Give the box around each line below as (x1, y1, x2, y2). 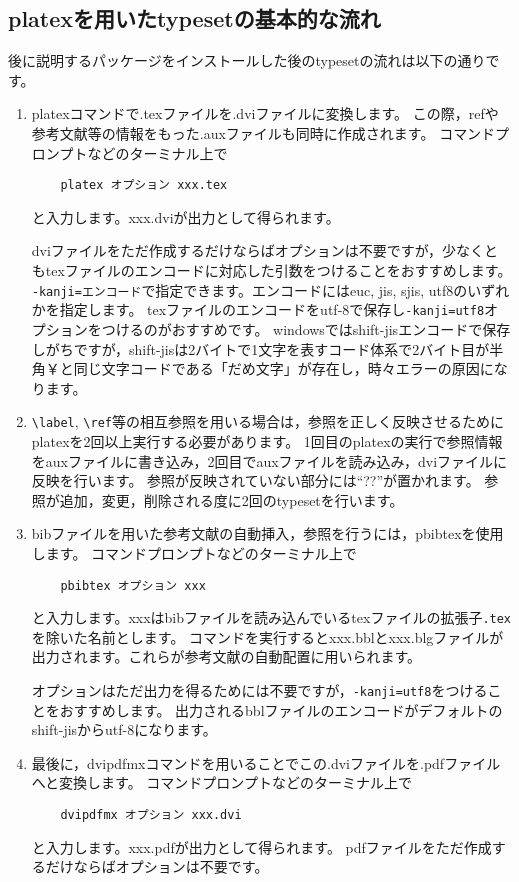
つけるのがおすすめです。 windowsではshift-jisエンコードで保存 (101, 318, 511, 339)
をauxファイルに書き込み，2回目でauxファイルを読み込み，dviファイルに (31, 450, 508, 471)
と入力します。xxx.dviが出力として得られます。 (31, 206, 340, 227)
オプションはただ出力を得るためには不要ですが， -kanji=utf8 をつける (31, 680, 488, 701)
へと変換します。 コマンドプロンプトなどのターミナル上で (31, 772, 412, 793)
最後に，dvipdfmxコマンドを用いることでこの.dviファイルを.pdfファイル (31, 752, 501, 773)
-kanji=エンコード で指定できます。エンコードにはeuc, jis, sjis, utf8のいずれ (31, 279, 510, 300)
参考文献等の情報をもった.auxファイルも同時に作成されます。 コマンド (31, 122, 496, 143)
